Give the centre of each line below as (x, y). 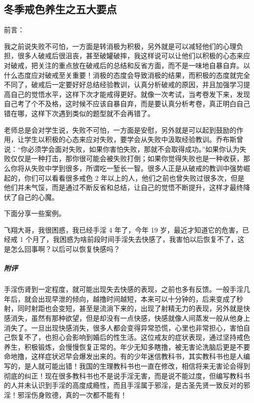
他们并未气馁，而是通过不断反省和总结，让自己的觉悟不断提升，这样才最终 (124, 187)
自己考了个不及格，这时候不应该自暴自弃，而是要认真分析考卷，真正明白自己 (127, 104)
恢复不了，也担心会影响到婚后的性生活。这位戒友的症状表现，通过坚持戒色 (130, 337)
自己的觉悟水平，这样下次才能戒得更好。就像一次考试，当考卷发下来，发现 (130, 94)
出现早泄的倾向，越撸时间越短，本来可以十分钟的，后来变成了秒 (140, 298)
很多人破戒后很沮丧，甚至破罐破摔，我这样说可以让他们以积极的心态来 (130, 56)
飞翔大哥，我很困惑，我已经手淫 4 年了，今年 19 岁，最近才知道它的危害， (123, 229)
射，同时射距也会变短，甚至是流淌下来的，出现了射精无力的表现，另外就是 (124, 308)
